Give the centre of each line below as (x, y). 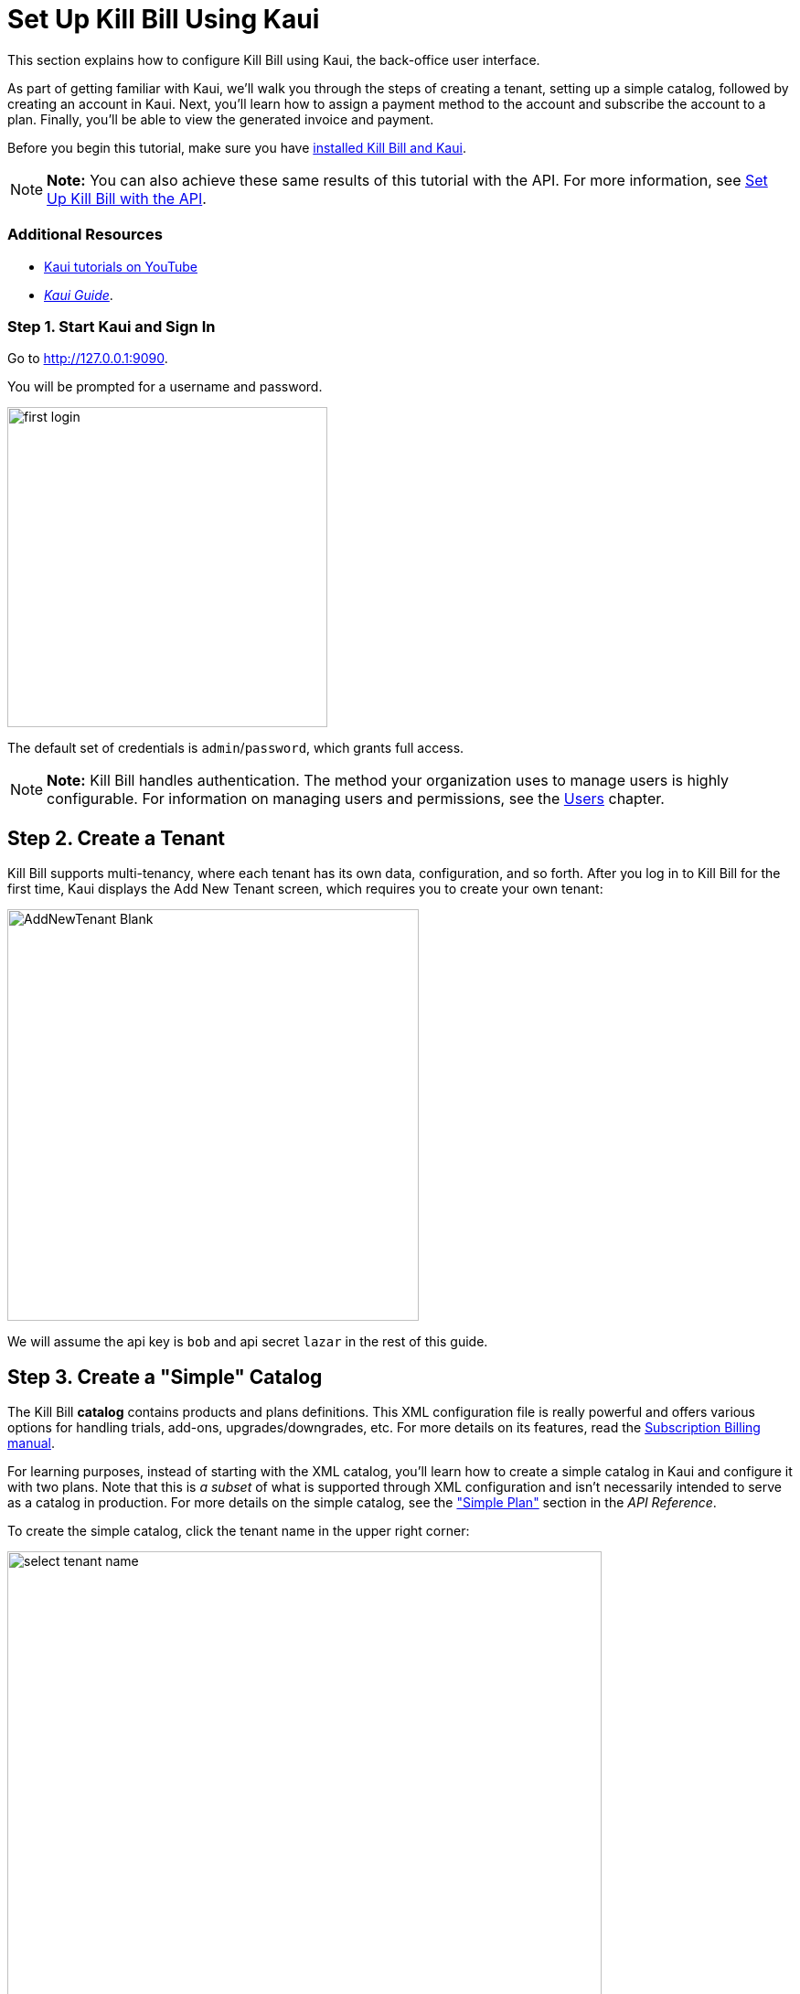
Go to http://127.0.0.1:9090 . (88, 359)
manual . (31, 1442)
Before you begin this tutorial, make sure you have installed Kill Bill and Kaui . (237, 147)
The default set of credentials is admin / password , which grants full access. (236, 748)
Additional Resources (85, 235)
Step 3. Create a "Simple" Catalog (165, 1377)
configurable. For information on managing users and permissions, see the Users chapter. (356, 799)
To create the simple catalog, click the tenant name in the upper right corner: (239, 1530)
